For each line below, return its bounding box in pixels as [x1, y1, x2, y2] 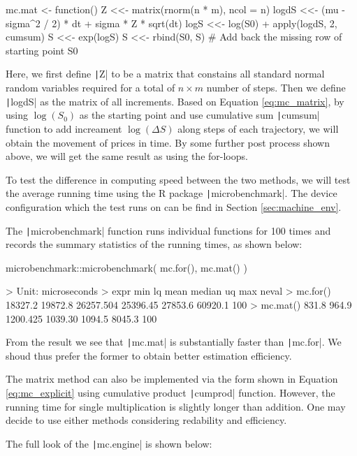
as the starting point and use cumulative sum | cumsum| [79, 108, 320, 122]
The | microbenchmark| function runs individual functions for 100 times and [6, 223, 331, 237]
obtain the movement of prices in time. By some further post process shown [6, 135, 330, 149]
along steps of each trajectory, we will [177, 121, 339, 135]
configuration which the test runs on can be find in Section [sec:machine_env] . [6, 199, 342, 214]
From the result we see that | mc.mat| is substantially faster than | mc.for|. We [6, 334, 342, 349]
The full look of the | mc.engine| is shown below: [6, 436, 212, 450]
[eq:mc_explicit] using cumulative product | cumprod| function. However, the [6, 385, 335, 400]
